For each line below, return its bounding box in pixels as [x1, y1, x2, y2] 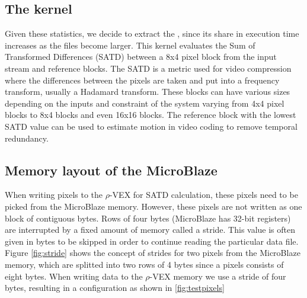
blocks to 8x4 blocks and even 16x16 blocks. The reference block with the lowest [5, 108, 296, 121]
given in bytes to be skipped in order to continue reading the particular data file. [5, 235, 299, 247]
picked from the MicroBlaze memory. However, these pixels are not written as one [5, 200, 302, 212]
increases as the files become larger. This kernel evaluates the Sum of [5, 39, 255, 51]
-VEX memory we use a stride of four [149, 270, 286, 282]
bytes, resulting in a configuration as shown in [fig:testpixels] [5, 281, 225, 294]
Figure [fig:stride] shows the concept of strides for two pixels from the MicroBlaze [5, 246, 300, 259]
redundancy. [5, 132, 49, 144]
